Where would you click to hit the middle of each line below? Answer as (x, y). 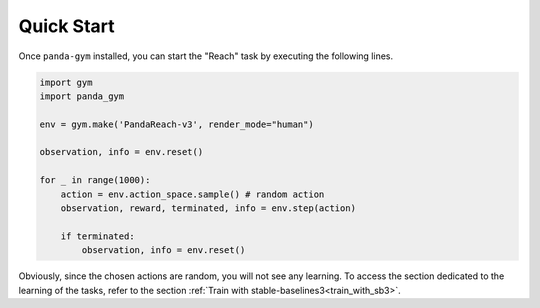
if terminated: (97, 236)
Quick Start (66, 26)
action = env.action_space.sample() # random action (192, 194)
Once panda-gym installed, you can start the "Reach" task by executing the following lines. (206, 56)
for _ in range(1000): (95, 180)
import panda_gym (82, 96)
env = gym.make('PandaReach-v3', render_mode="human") (176, 124)
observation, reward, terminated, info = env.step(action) (208, 208)
